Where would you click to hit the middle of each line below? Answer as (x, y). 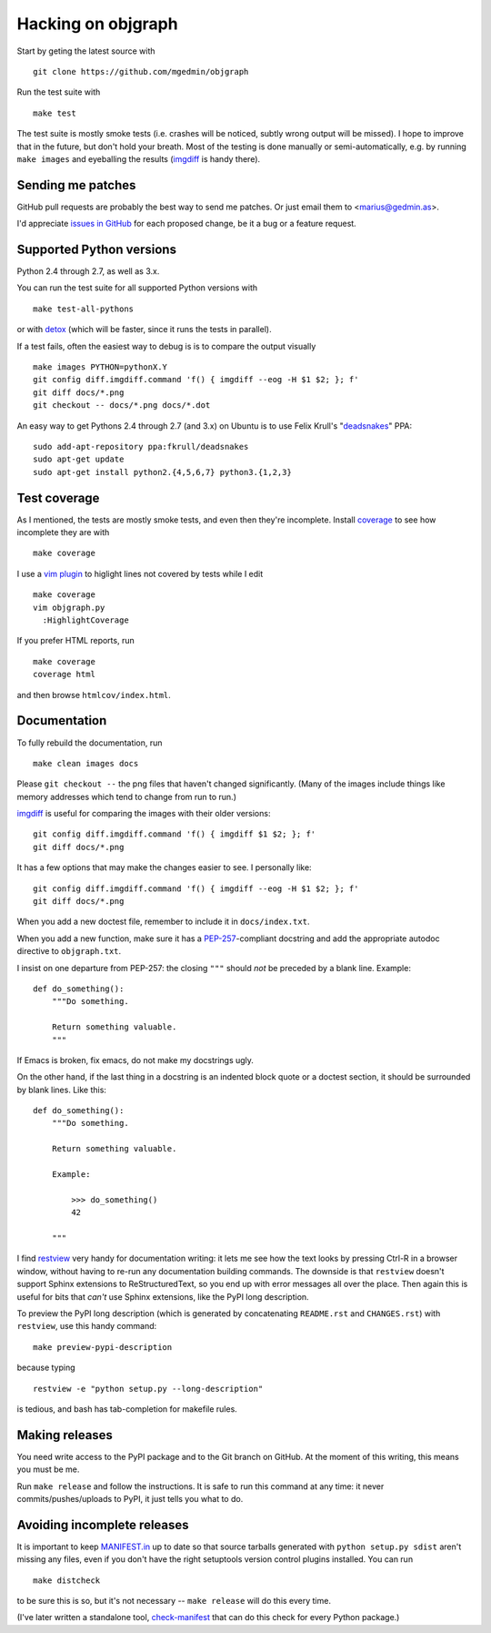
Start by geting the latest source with (86, 51)
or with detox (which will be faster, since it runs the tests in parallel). (144, 330)
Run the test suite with (59, 92)
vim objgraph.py (69, 607)
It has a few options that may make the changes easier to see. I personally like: (165, 867)
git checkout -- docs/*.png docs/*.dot (122, 406)
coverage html (64, 674)
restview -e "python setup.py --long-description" (148, 1389)
